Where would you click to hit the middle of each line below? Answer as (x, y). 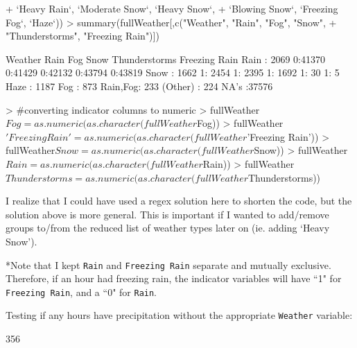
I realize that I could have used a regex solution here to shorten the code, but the (179, 201)
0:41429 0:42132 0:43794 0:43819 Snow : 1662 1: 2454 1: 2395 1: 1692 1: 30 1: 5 (173, 72)
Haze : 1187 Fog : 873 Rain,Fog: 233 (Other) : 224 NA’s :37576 (139, 86)
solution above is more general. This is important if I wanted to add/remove (167, 214)
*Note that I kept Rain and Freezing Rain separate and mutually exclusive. (168, 264)
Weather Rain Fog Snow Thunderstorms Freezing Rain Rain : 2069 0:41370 (165, 59)
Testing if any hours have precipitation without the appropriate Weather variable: (179, 315)
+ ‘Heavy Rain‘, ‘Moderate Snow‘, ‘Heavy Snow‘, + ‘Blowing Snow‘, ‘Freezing (172, 8)
